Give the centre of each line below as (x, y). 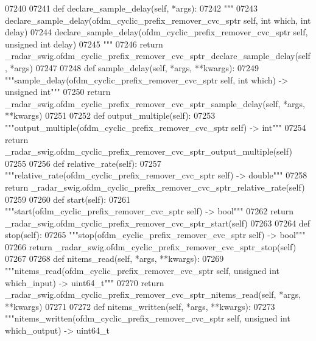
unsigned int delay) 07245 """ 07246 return (84, 44)
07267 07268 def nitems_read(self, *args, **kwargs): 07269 (114, 258)
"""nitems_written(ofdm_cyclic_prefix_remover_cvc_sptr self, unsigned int (148, 318)
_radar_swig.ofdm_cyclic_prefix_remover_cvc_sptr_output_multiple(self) (149, 151)
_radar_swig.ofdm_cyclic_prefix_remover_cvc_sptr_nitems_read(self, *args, (153, 294)
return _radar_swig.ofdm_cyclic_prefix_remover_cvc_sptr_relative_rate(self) (155, 187)
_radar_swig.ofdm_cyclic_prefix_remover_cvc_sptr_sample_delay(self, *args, (155, 103)
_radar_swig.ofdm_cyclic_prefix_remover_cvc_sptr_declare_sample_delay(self (158, 56)
